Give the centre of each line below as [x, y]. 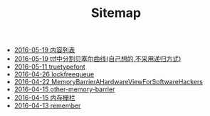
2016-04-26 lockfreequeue [54, 74]
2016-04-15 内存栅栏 [45, 98]
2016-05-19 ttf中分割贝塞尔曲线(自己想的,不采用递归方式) [98, 59]
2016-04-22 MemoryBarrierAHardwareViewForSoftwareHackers [108, 82]
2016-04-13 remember [47, 106]
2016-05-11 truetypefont [49, 67]
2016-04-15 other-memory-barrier [64, 89]
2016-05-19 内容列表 [44, 50]
